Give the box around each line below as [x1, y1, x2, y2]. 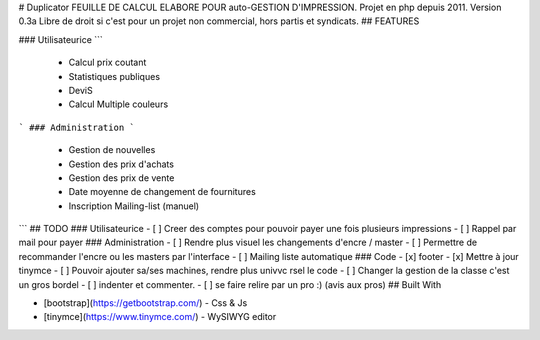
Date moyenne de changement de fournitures [68, 186, 257, 198]
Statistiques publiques [68, 70, 160, 82]
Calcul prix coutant [68, 56, 147, 69]
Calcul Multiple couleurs [68, 98, 169, 110]
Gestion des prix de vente [68, 171, 175, 184]
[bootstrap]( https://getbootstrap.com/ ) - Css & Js [43, 297, 248, 309]
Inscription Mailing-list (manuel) [68, 200, 200, 212]
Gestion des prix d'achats [68, 158, 175, 170]
